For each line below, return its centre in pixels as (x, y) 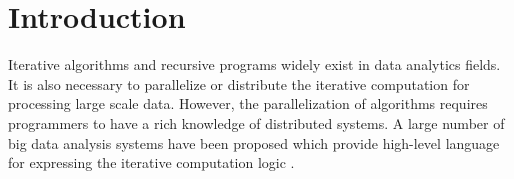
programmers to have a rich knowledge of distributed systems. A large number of (256, 122)
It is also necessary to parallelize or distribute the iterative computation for (239, 83)
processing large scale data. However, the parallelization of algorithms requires (248, 103)
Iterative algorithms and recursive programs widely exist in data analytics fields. (254, 64)
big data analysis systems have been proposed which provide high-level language (254, 142)
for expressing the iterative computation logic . (151, 162)
